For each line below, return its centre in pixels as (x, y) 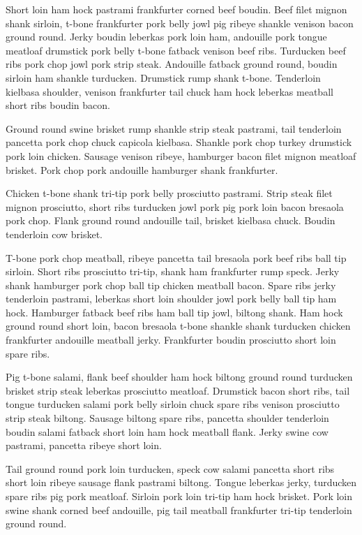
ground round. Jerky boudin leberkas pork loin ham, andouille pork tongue (166, 37)
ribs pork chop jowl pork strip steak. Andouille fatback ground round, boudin (172, 64)
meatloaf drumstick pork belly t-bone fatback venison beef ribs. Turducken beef (176, 50)
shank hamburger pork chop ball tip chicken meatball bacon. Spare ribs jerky (171, 285)
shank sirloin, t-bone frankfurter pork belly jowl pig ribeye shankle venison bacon (180, 23)
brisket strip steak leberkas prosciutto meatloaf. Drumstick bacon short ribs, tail (178, 390)
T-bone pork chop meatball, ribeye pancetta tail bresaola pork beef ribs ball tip (176, 257)
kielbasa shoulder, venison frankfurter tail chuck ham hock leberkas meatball (169, 91)
